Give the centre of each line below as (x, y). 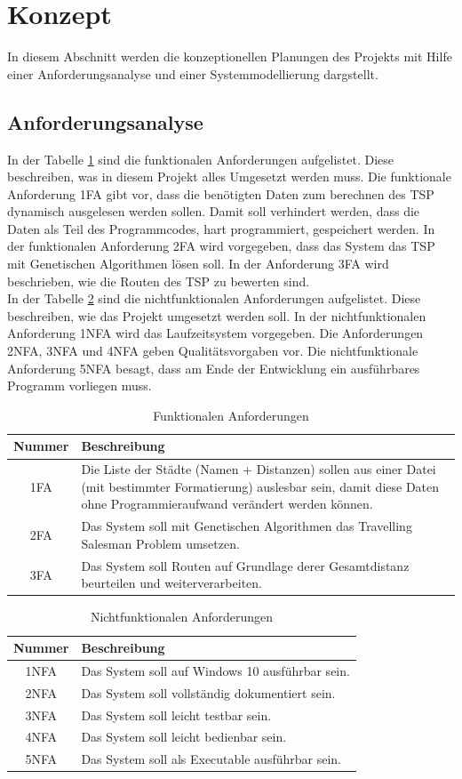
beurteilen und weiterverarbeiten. (171, 583)
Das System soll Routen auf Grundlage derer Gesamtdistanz (245, 565)
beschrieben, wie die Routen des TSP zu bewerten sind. (159, 281)
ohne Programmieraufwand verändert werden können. (227, 504)
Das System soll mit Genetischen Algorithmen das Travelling (247, 526)
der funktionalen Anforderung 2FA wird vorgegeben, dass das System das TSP (221, 246)
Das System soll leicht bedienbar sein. (184, 737)
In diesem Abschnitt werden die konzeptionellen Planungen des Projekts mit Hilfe (230, 56)
